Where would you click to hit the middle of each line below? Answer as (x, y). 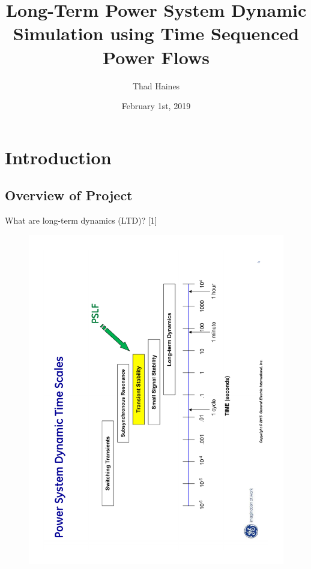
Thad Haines (156, 85)
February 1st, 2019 (156, 106)
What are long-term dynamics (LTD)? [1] (81, 220)
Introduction (58, 157)
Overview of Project (69, 195)
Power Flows (156, 57)
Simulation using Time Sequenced (156, 33)
